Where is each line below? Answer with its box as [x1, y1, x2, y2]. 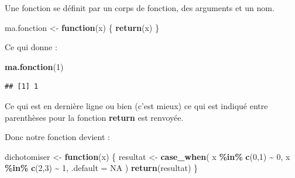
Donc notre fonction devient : [5, 131, 110, 143]
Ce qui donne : [5, 41, 57, 53]
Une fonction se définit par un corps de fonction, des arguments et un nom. [5, 2, 275, 13]
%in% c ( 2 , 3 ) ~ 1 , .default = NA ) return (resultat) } [5, 162, 198, 174]
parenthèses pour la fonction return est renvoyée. [5, 111, 184, 123]
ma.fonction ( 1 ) [5, 60, 64, 72]
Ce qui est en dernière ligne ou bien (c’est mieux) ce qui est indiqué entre [5, 99, 268, 111]
